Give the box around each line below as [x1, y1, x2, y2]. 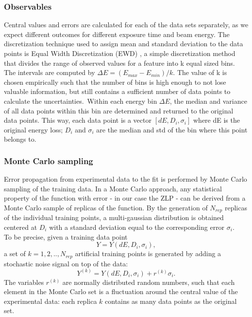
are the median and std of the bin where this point [96, 124, 248, 134]
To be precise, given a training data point [4, 231, 128, 242]
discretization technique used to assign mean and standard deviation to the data [4, 38, 243, 49]
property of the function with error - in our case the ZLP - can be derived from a [4, 193, 246, 203]
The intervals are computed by [4, 67, 95, 77]
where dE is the [193, 115, 240, 125]
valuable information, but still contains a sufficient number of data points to [4, 86, 231, 96]
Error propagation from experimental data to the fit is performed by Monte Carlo [4, 174, 247, 184]
